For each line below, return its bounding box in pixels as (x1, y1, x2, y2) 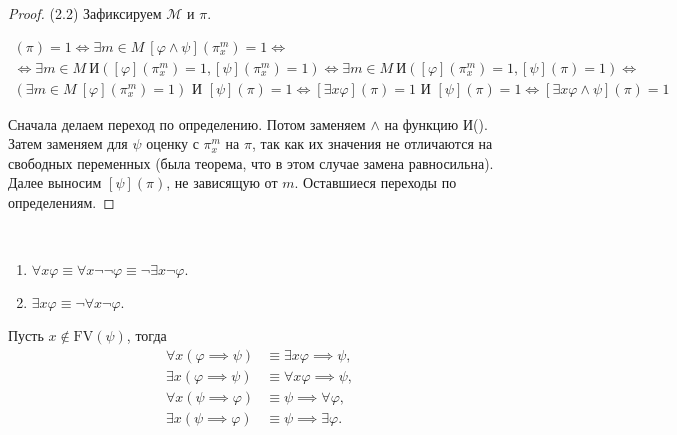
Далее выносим (8, 172, 102, 193)
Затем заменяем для (8, 133, 128, 154)
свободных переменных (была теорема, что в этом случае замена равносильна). (8, 152, 494, 173)
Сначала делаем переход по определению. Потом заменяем (8, 113, 366, 134)
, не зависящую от (166, 172, 278, 193)
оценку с (146, 133, 199, 154)
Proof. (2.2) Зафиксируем (8, 3, 162, 23)
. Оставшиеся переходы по (294, 172, 457, 193)
